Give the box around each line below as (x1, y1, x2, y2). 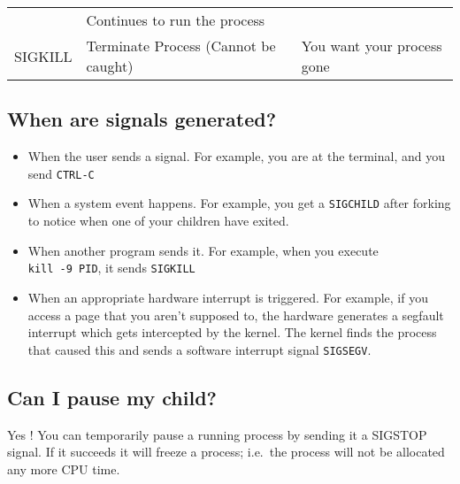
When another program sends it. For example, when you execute (27, 241, 379, 259)
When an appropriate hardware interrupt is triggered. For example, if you (27, 288, 428, 306)
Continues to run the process (86, 10, 265, 30)
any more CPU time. (7, 459, 120, 478)
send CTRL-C (27, 164, 95, 182)
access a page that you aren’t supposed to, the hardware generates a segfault (27, 305, 444, 324)
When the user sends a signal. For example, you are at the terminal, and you (27, 147, 446, 165)
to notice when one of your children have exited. (27, 211, 289, 230)
